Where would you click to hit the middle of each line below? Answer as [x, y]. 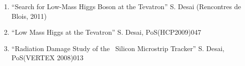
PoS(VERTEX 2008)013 [47, 58]
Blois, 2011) [29, 16]
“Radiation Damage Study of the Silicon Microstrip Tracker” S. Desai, [118, 48]
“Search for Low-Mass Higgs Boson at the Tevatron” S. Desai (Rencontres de [126, 6]
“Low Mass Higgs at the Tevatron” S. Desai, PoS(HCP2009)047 [106, 32]
